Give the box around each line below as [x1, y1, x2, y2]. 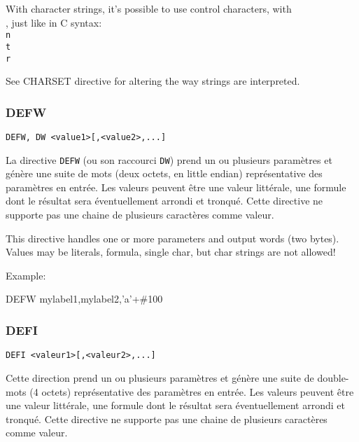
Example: [6, 268, 46, 282]
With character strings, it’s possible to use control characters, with [6, 1, 292, 15]
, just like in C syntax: [6, 15, 102, 29]
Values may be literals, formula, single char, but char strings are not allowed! [6, 244, 336, 259]
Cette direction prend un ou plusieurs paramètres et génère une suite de [6, 370, 314, 385]
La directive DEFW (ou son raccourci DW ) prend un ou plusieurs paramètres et [6, 152, 332, 167]
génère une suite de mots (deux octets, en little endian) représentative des [6, 166, 323, 181]
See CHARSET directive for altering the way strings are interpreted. [6, 74, 300, 88]
